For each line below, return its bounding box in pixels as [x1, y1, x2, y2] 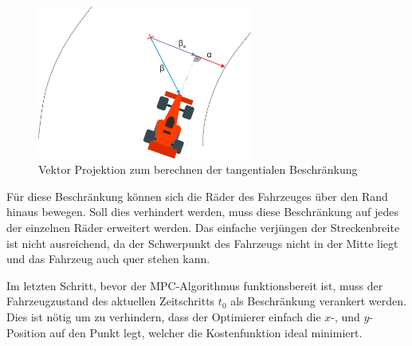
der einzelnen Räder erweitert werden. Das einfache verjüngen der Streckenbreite [6, 218, 400, 235]
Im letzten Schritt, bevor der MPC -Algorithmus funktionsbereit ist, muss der [6, 277, 383, 293]
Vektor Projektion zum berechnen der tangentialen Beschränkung [38, 161, 358, 178]
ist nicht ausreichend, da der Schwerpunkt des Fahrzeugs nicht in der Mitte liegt [6, 234, 398, 251]
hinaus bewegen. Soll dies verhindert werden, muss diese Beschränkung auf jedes [6, 203, 399, 220]
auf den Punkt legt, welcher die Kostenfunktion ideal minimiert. [49, 324, 363, 340]
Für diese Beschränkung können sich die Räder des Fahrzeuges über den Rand [6, 187, 388, 204]
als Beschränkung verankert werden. [230, 293, 406, 309]
